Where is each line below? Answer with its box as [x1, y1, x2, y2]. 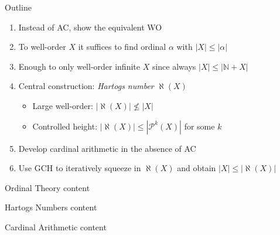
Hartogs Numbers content [5, 201, 97, 213]
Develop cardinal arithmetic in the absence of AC [18, 142, 196, 154]
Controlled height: [32, 120, 98, 132]
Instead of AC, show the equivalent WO [18, 21, 162, 33]
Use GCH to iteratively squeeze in [18, 162, 141, 174]
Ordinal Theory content [5, 181, 90, 193]
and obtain [177, 162, 216, 174]
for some [184, 120, 215, 132]
